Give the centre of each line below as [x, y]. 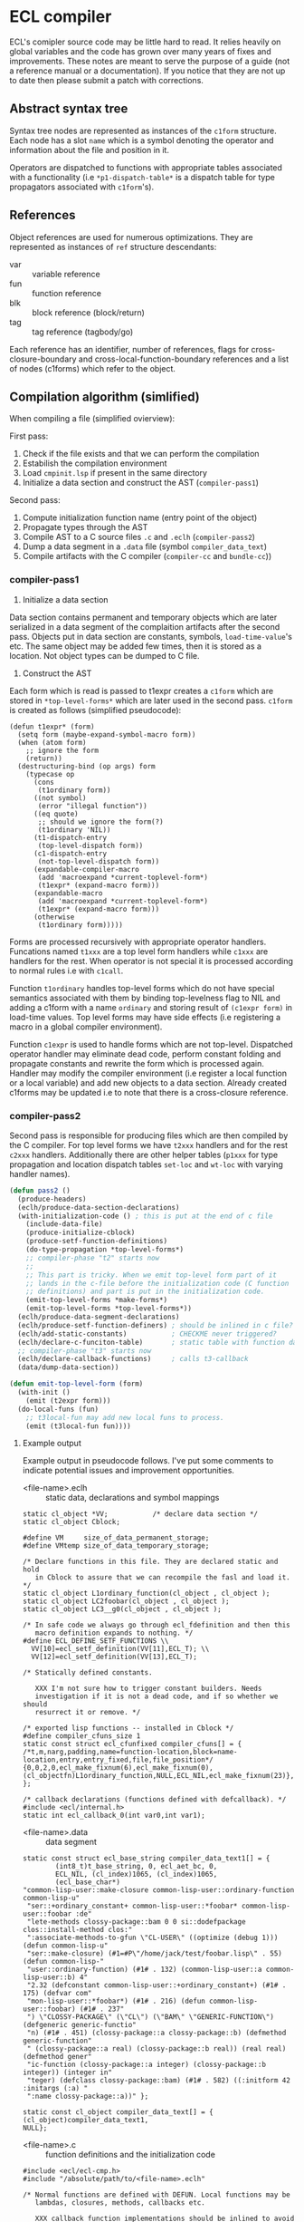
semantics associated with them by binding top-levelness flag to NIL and [145, 998]
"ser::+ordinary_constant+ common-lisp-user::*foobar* [132, 1906]
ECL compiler [61, 17]
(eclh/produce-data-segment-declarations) [99, 1317]
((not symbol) [60, 798]
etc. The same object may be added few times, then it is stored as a [136, 646]
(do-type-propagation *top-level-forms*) [104, 1250]
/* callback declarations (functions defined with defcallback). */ [154, 1800]
